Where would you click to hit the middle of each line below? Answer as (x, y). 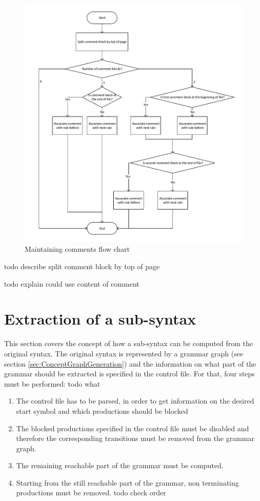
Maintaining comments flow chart (77, 249)
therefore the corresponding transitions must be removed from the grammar (135, 438)
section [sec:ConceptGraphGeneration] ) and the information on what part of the (130, 363)
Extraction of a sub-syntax (100, 319)
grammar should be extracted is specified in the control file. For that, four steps (129, 374)
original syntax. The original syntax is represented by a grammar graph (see (124, 353)
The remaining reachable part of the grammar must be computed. (120, 465)
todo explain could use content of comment (72, 283)
